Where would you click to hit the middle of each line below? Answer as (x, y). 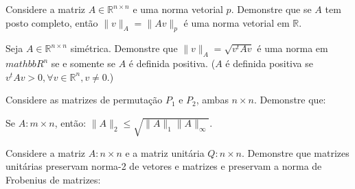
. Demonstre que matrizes (296, 152)
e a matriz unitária (165, 152)
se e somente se (83, 63)
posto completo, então (52, 22)
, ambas (212, 100)
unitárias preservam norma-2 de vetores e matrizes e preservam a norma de (164, 166)
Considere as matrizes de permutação (84, 100)
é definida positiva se (269, 63)
